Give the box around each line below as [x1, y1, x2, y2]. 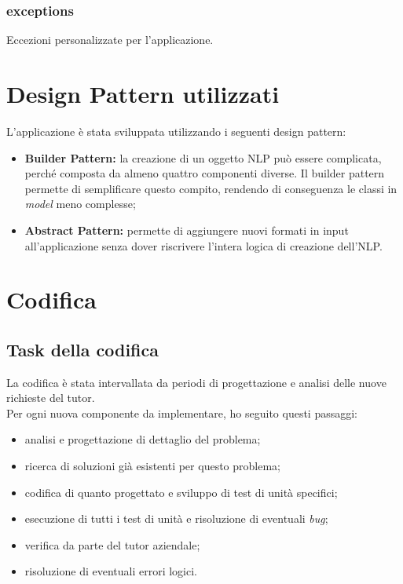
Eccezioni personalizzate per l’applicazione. [6, 31, 214, 48]
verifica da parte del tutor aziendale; [24, 536, 200, 553]
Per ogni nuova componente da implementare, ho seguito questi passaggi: [6, 404, 358, 421]
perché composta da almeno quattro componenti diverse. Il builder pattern [24, 165, 385, 181]
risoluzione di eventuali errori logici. [24, 563, 197, 579]
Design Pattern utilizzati [6, 78, 280, 109]
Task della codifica [6, 337, 159, 361]
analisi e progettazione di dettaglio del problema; [24, 431, 261, 447]
